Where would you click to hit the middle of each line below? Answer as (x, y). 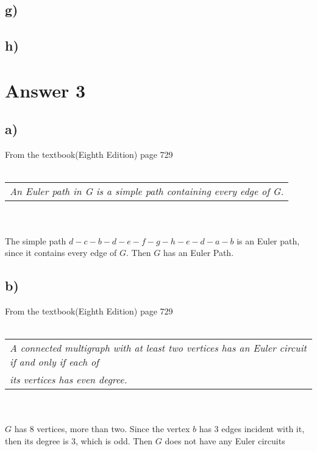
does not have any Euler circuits (225, 440)
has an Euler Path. (198, 253)
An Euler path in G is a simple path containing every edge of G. (147, 191)
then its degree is (37, 440)
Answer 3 (45, 90)
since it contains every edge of (61, 253)
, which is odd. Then (114, 440)
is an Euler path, (268, 240)
